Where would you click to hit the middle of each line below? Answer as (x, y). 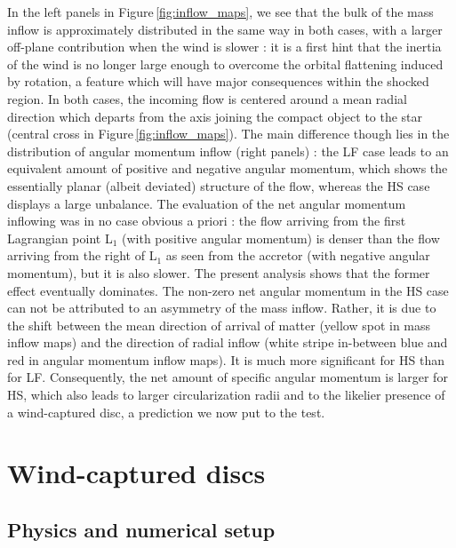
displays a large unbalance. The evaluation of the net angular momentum (207, 203)
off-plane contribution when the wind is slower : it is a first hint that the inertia (224, 47)
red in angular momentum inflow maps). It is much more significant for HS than (226, 359)
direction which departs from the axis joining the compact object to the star (215, 116)
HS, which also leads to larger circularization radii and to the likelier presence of (226, 395)
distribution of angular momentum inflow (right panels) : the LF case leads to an (228, 151)
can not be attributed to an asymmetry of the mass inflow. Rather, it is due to (222, 308)
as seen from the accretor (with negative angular (298, 255)
